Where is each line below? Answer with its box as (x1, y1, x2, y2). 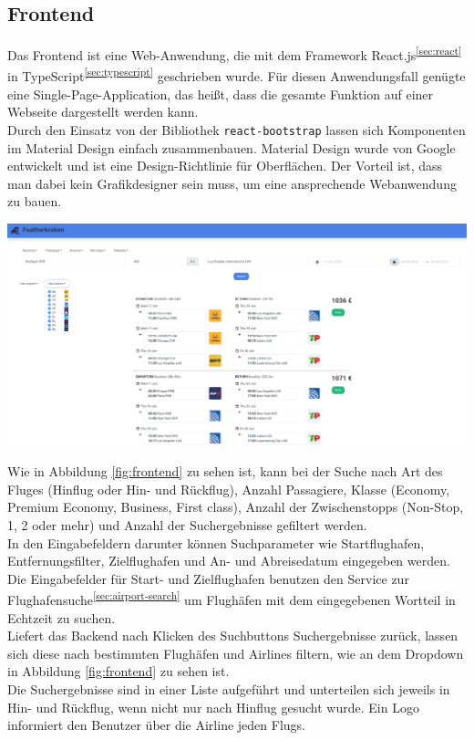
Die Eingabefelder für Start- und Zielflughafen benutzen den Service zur (7, 568, 409, 588)
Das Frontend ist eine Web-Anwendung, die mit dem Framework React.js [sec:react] (7, 43, 462, 64)
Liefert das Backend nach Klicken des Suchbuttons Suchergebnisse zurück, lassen (7, 626, 459, 645)
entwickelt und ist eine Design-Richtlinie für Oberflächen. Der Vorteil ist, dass (7, 156, 443, 175)
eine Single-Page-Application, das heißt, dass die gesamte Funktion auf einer (7, 84, 434, 103)
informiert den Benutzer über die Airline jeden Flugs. (7, 715, 305, 735)
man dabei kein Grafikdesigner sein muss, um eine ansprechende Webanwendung (7, 173, 457, 193)
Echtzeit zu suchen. (7, 608, 116, 627)
